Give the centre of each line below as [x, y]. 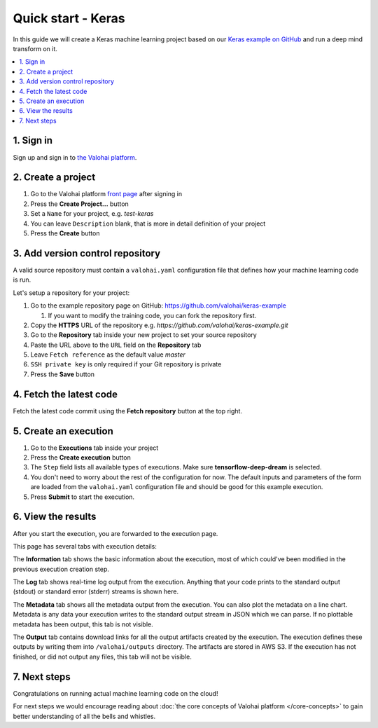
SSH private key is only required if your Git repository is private [126, 364]
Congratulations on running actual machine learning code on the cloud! [115, 693]
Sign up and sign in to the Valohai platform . [75, 157]
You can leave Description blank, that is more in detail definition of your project [148, 224]
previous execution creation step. [61, 569]
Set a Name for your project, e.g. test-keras [92, 214]
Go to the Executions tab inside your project [94, 448]
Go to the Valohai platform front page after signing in [106, 194]
